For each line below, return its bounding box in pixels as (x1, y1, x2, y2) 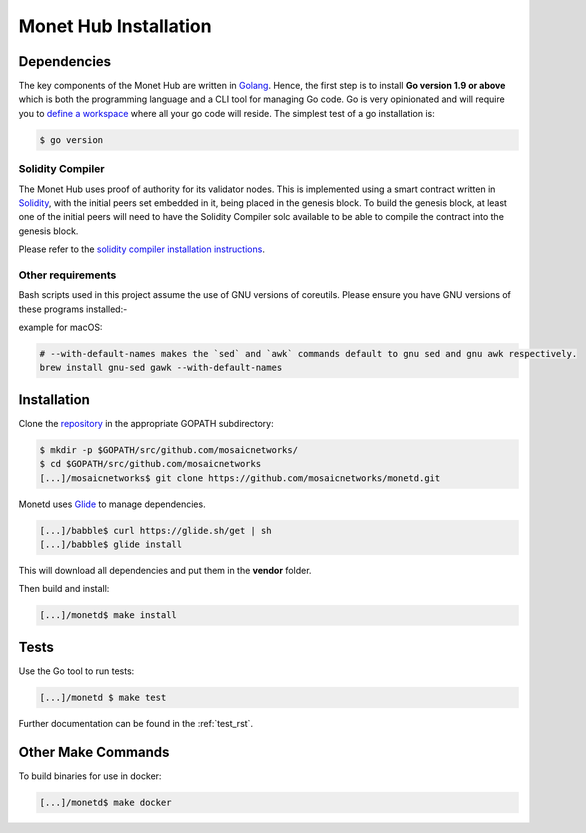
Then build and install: (18, 583, 110, 595)
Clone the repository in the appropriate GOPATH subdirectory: (18, 417, 274, 429)
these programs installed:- (18, 303, 128, 315)
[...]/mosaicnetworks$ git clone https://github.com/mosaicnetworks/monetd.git (39, 472, 441, 484)
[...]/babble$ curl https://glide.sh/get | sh (39, 525, 272, 536)
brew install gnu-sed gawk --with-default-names (39, 362, 283, 374)
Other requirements (18, 268, 117, 282)
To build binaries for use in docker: (18, 770, 162, 782)
